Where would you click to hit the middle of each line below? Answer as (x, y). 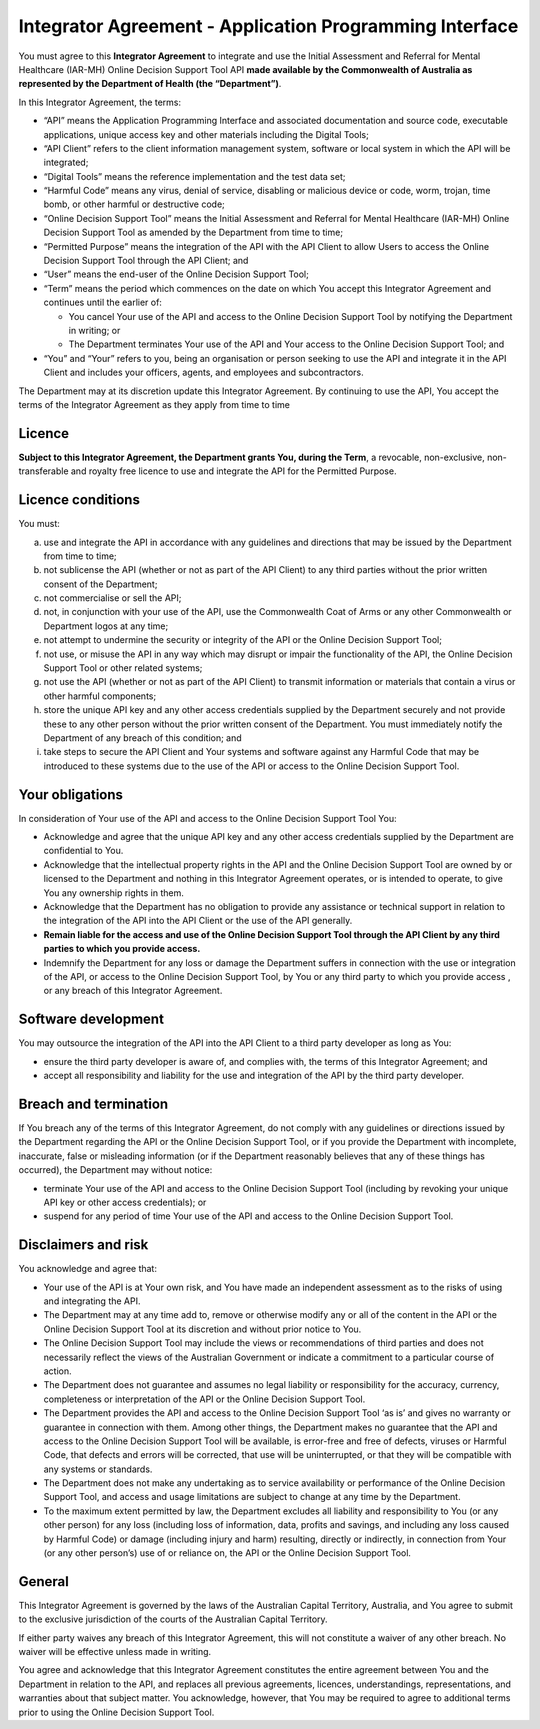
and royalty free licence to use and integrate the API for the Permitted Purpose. (233, 471)
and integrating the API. (92, 1301)
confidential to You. (83, 851)
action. (57, 1371)
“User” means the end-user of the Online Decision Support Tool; (176, 274)
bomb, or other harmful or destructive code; (134, 204)
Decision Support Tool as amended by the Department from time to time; (193, 232)
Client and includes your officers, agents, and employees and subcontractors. (203, 372)
